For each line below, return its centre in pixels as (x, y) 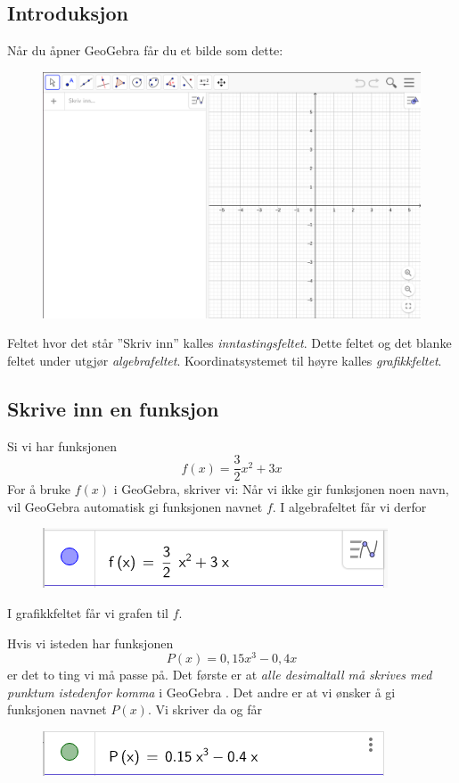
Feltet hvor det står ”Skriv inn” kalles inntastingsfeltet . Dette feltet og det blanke (229, 343)
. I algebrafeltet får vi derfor (349, 506)
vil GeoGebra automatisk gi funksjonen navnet (135, 506)
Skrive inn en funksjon (113, 408)
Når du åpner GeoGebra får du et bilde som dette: (145, 50)
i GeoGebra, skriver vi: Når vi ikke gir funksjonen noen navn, (281, 489)
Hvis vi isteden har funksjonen (90, 643)
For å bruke (39, 489)
